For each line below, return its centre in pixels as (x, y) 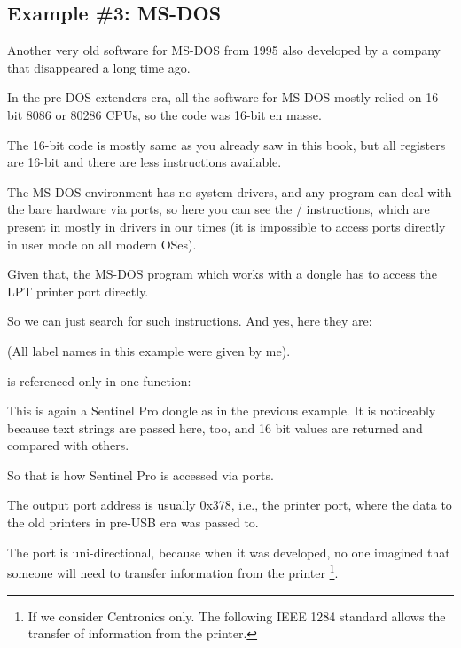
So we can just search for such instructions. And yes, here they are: (190, 321)
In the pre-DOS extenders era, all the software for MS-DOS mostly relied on (215, 97)
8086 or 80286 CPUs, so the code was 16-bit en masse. (174, 114)
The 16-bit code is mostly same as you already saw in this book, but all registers (227, 144)
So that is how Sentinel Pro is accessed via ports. (141, 474)
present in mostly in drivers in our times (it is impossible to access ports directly (227, 226)
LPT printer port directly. (78, 291)
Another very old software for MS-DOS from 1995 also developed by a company (224, 50)
